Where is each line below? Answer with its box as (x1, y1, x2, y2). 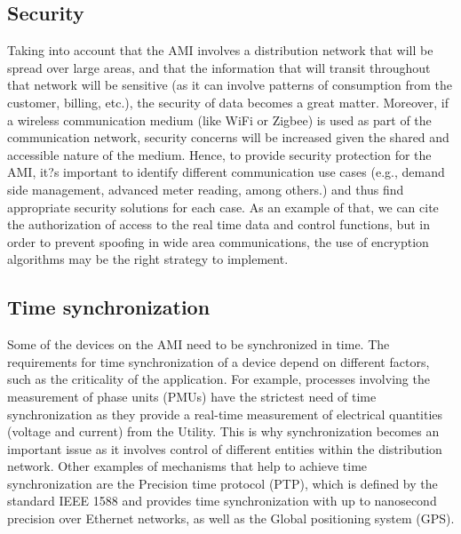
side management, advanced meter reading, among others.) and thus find (7, 179, 404, 198)
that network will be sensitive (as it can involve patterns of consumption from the (7, 76, 452, 94)
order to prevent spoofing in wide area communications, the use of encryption (7, 232, 429, 251)
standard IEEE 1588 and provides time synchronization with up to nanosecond (7, 491, 437, 510)
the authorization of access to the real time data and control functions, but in (7, 215, 430, 234)
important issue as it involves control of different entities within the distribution (7, 439, 442, 458)
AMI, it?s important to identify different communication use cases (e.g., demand (7, 163, 445, 181)
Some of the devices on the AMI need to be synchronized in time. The (7, 335, 390, 354)
